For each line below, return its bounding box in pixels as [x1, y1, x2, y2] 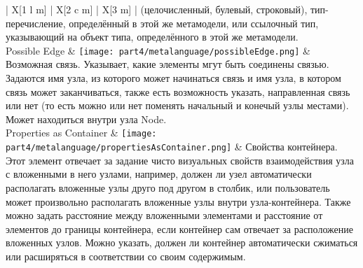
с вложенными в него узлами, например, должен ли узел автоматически [6, 167, 312, 181]
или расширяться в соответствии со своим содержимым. [6, 248, 246, 263]
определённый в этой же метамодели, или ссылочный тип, [69, 15, 319, 30]
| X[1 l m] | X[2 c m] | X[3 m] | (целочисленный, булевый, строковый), [6, 2, 308, 16]
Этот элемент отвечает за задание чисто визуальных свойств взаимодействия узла [6, 153, 354, 167]
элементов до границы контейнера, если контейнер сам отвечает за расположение [6, 221, 353, 236]
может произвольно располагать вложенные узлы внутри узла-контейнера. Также [6, 194, 351, 209]
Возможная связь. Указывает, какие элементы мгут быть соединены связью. [6, 57, 329, 71]
